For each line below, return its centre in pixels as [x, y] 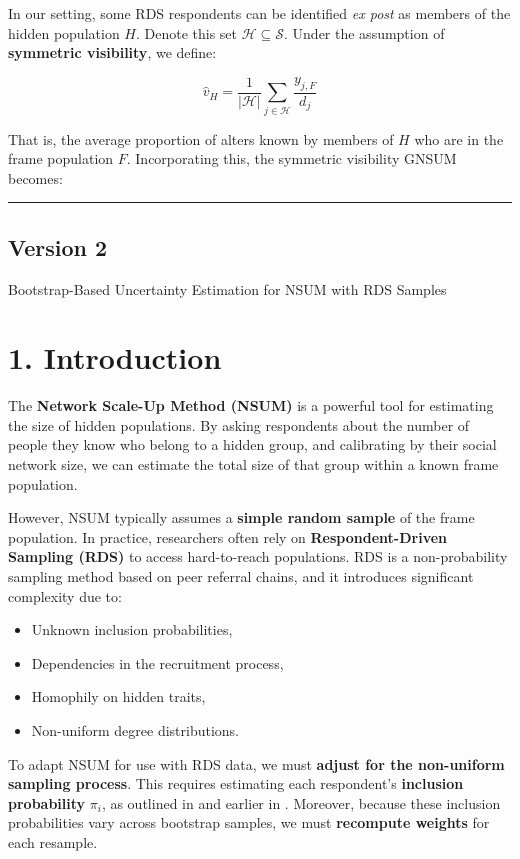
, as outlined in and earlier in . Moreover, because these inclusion [301, 802]
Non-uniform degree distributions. [135, 730]
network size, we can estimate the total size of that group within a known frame [253, 464]
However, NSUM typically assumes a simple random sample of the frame [241, 517]
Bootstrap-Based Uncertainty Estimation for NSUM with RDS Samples [227, 288]
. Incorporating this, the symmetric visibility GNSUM [291, 158]
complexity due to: [65, 595]
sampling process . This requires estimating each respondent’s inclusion [236, 783]
